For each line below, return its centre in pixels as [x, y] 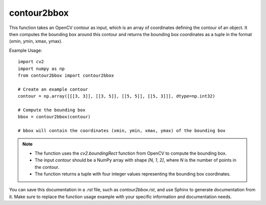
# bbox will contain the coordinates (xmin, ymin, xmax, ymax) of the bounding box [122, 131]
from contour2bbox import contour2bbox [66, 75]
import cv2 [31, 62]
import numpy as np [41, 68]
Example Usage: [26, 50]
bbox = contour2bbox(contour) [54, 117]
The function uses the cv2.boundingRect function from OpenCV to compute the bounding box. [131, 153]
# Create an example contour [53, 89]
